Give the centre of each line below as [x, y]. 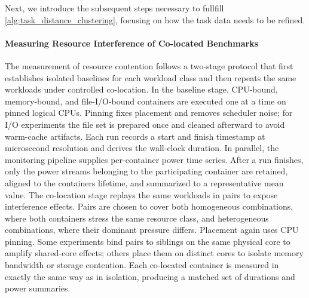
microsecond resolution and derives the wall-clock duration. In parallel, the [142, 148]
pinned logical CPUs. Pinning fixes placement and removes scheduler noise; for [149, 113]
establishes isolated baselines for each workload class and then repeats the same [151, 77]
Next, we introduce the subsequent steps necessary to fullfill [114, 8]
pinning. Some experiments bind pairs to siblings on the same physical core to [148, 241]
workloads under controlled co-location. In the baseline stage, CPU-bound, [141, 89]
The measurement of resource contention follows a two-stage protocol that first [149, 65]
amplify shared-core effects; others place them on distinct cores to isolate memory [154, 253]
